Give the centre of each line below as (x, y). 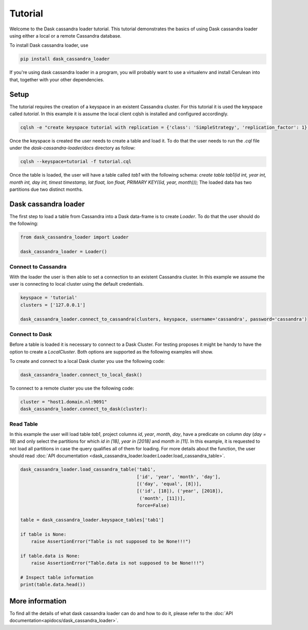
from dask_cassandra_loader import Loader (74, 237)
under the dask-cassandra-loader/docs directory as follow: (72, 148)
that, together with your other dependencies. (57, 79)
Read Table (24, 424)
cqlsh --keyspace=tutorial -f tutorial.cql (76, 162)
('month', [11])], (162, 498)
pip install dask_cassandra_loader (65, 59)
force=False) (153, 505)
